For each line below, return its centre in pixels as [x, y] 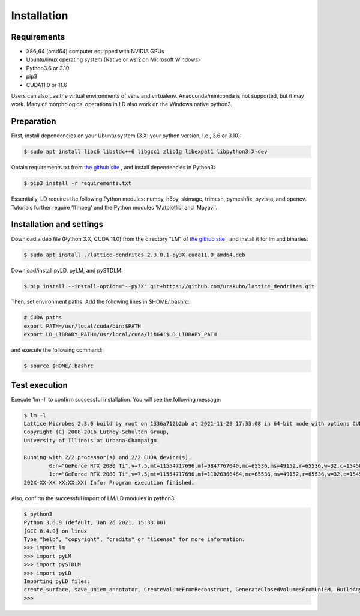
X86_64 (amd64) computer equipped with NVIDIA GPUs [95, 52]
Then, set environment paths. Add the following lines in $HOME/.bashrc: [100, 302]
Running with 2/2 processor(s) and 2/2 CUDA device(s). [108, 457]
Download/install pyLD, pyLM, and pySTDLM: [67, 270]
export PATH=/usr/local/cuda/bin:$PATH [82, 326]
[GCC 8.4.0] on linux [55, 531]
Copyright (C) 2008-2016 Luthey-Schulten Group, [97, 432]
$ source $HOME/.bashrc [59, 366]
